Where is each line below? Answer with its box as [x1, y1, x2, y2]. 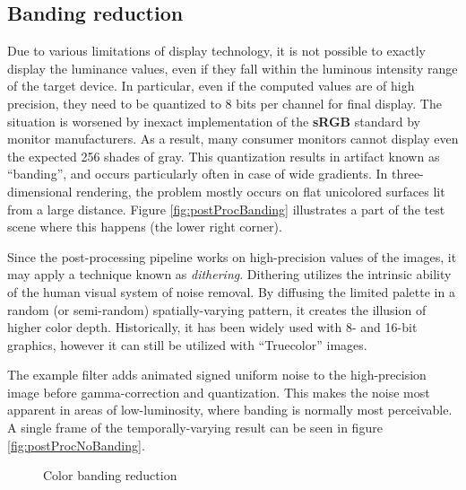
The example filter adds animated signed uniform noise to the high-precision [7, 365, 427, 384]
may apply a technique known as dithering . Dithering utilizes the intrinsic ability [7, 265, 452, 284]
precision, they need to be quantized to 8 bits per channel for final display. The [7, 93, 442, 112]
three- [391, 164, 424, 183]
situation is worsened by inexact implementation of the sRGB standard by [7, 111, 420, 130]
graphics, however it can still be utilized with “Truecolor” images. [7, 335, 367, 354]
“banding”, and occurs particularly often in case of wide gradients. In [7, 164, 388, 183]
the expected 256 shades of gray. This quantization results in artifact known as [7, 146, 440, 165]
